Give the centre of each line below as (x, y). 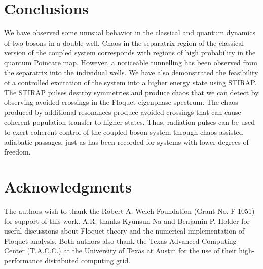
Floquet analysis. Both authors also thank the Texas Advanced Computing (120, 240)
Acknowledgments (68, 187)
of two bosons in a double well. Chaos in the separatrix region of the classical (124, 42)
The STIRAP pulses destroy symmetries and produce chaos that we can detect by (131, 92)
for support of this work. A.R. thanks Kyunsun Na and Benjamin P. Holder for (127, 221)
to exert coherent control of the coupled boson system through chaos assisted (124, 132)
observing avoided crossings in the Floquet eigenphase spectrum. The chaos (121, 102)
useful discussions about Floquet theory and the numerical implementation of (124, 231)
